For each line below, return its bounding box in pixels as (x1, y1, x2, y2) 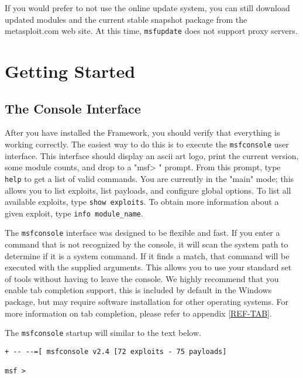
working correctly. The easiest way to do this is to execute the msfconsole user (5, 138, 289, 150)
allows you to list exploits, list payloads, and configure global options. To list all (5, 184, 291, 196)
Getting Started (5, 59, 136, 83)
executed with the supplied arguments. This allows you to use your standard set (5, 261, 292, 273)
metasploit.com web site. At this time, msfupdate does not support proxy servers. (5, 25, 298, 37)
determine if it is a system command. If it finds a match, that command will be (5, 249, 290, 262)
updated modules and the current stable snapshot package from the (5, 13, 247, 25)
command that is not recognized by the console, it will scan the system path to (5, 238, 288, 250)
